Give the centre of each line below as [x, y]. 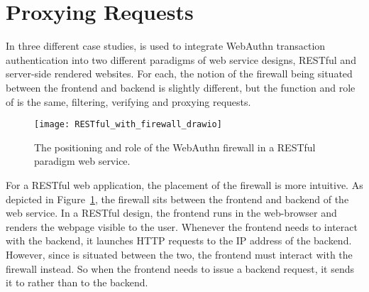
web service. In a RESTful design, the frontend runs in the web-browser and [171, 213]
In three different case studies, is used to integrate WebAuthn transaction [166, 46]
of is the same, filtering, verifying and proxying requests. [128, 101]
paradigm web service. [82, 161]
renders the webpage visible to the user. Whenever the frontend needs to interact [182, 226]
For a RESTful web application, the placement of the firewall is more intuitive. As [184, 184]
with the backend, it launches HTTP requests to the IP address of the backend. [179, 240]
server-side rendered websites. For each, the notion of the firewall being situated [179, 74]
